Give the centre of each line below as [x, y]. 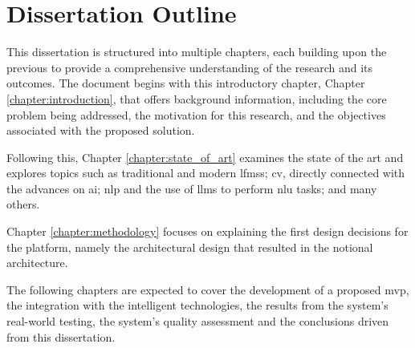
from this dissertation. [61, 336]
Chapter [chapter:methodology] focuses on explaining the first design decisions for [207, 231]
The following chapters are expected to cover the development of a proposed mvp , [208, 289]
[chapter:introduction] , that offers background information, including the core [197, 98]
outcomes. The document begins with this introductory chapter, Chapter [186, 83]
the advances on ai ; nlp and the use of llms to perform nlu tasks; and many [192, 188]
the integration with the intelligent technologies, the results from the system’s [197, 305]
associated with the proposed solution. [101, 130]
